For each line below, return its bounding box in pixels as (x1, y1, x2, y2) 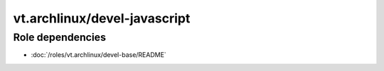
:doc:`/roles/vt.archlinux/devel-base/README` (31, 51, 166, 59)
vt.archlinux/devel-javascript (13, 11, 191, 26)
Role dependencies (13, 31, 107, 44)
